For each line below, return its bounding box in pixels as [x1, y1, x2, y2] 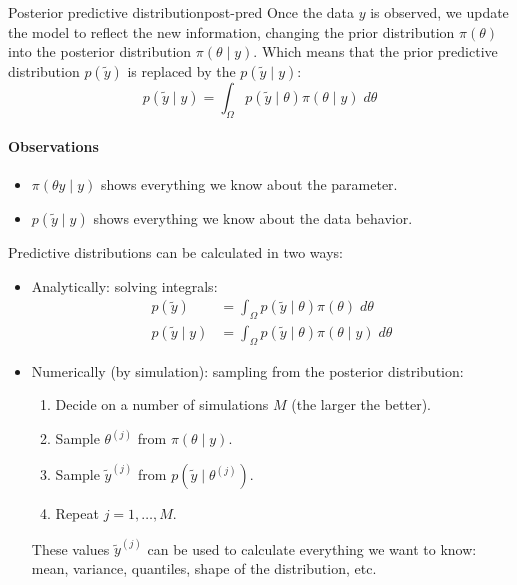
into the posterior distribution [8, 41, 192, 62]
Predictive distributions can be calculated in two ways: [8, 241, 343, 262]
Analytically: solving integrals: [31, 275, 218, 296]
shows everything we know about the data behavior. [93, 207, 413, 228]
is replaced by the [127, 60, 236, 81]
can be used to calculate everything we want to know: [147, 538, 477, 559]
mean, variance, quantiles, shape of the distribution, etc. [31, 557, 377, 578]
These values [31, 538, 110, 559]
